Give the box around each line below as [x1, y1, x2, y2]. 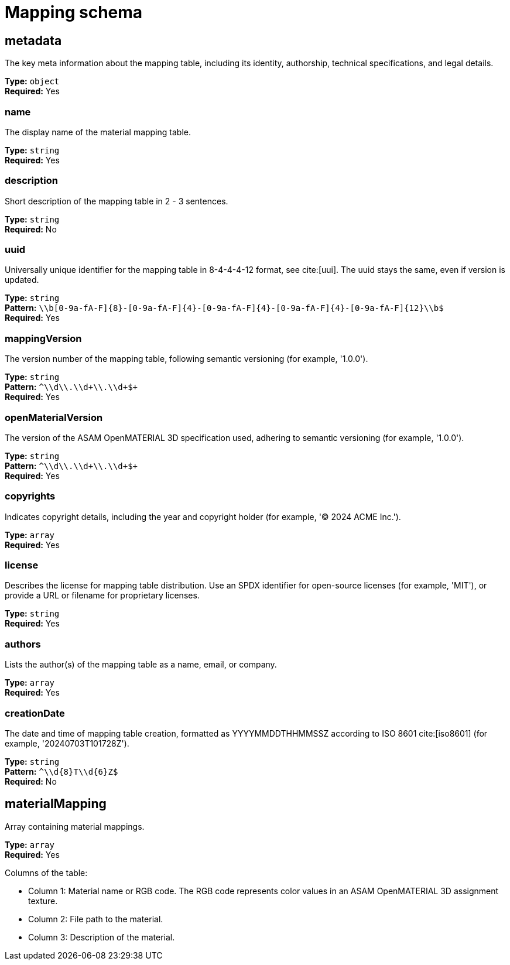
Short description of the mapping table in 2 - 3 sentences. [5, 196, 228, 206]
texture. [28, 895, 58, 906]
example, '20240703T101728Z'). [5, 738, 129, 748]
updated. [5, 275, 39, 285]
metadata [5, 33, 62, 48]
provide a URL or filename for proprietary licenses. [5, 590, 200, 601]
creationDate [5, 707, 65, 719]
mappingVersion [5, 332, 82, 344]
